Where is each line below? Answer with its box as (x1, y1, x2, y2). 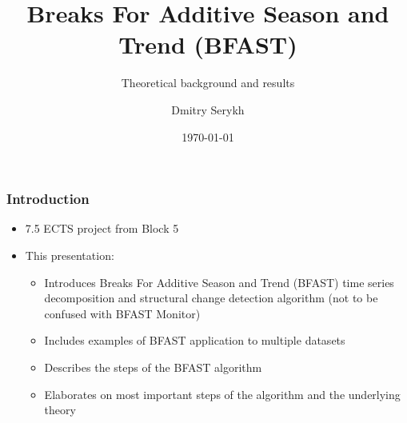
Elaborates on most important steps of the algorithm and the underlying (44, 385, 401, 402)
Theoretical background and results (121, 74, 295, 91)
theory (44, 401, 76, 418)
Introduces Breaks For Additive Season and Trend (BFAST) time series (44, 273, 394, 290)
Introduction (6, 189, 90, 209)
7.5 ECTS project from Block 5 (25, 220, 179, 237)
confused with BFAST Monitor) (44, 305, 201, 321)
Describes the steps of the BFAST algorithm (44, 358, 262, 375)
